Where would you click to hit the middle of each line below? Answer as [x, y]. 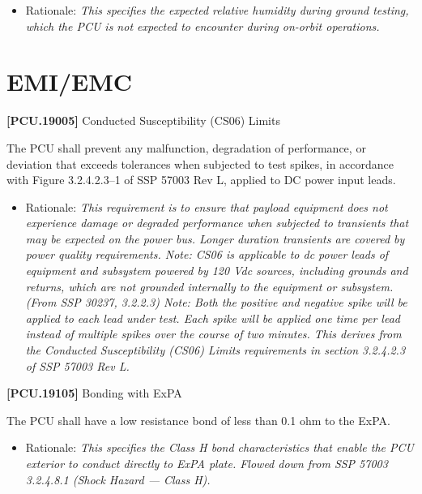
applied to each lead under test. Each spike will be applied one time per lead [213, 318]
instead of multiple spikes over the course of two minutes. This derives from [213, 334]
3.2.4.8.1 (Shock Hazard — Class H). [118, 479]
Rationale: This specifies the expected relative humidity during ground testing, [217, 10]
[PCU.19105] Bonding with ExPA [94, 393]
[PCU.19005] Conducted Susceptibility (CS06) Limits [143, 120]
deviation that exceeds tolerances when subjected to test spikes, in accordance [200, 163]
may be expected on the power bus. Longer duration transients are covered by [215, 238]
